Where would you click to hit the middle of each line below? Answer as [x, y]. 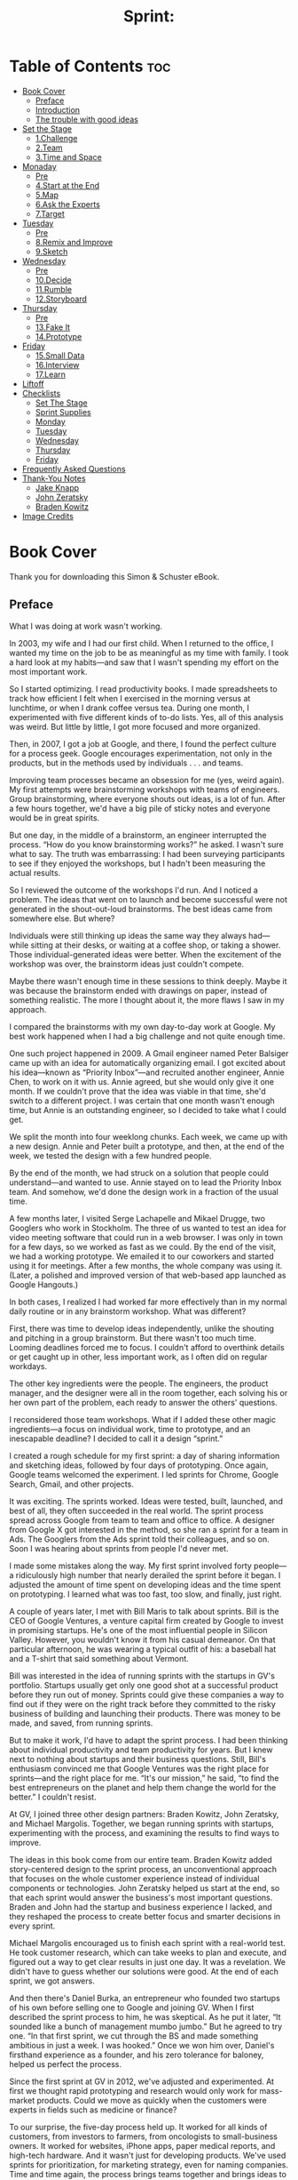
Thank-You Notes [54, 478]
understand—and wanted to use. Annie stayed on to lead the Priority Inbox [145, 1182]
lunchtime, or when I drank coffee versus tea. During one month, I [129, 708]
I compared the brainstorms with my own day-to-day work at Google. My [142, 1026]
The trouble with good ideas [87, 119]
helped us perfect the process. [66, 2064]
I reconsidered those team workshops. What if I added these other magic [143, 1419]
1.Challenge [56, 138]
